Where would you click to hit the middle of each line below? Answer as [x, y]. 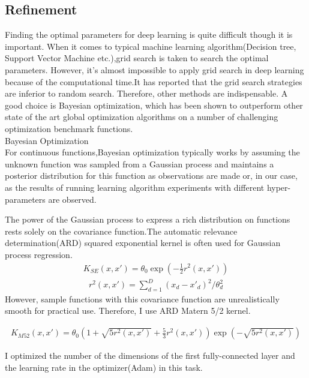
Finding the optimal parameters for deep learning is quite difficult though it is [149, 34]
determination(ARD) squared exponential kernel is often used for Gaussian [143, 243]
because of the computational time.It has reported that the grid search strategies [154, 81]
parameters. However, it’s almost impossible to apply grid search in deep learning [154, 69]
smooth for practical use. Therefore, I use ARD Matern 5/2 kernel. [128, 310]
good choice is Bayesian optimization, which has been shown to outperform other [154, 105]
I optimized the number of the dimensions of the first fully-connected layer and [150, 355]
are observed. [72, 199]
